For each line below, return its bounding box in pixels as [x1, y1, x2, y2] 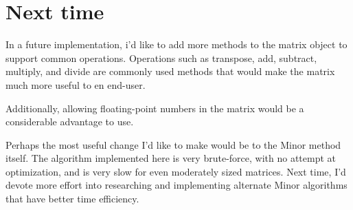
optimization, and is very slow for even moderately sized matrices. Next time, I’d [5, 164, 346, 178]
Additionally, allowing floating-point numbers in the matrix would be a [5, 101, 304, 115]
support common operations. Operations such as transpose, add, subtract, [5, 50, 317, 65]
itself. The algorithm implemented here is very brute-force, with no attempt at [5, 151, 336, 165]
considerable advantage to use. [5, 114, 134, 129]
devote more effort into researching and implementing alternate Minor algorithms [5, 178, 348, 192]
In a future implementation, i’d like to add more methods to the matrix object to [5, 37, 348, 52]
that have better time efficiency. [5, 191, 139, 206]
